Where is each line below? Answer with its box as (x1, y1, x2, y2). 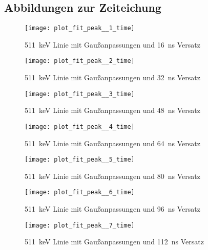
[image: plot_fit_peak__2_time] (25, 57, 135, 65)
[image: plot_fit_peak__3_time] (25, 90, 135, 98)
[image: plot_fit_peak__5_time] (25, 156, 135, 164)
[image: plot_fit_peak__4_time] (25, 123, 135, 130)
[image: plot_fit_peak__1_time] (25, 25, 135, 32)
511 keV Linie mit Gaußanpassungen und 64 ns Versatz (25, 138, 200, 148)
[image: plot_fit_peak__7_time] (25, 221, 135, 229)
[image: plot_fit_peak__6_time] (25, 189, 135, 196)
